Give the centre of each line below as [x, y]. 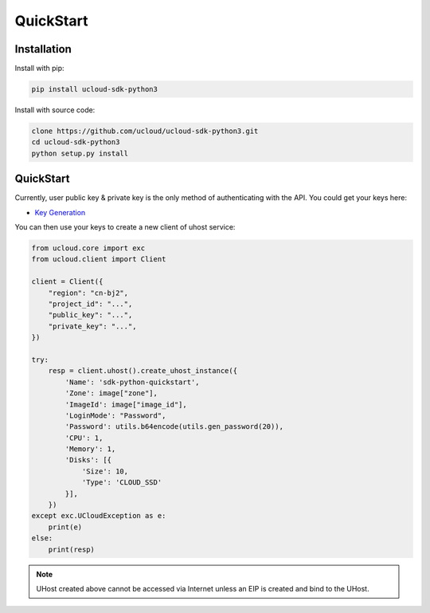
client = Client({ [67, 282]
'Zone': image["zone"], [111, 393]
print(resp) [72, 549]
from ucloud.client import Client [99, 259]
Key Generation [60, 212]
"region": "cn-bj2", [88, 293]
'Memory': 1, [90, 449]
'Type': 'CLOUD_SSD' [122, 483]
